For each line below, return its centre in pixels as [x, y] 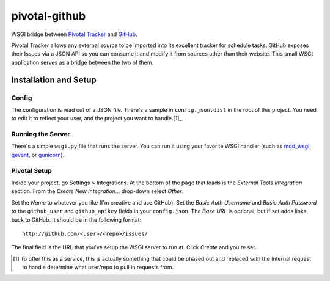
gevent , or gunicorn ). [38, 155]
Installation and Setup [54, 80]
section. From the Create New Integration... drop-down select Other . [97, 191]
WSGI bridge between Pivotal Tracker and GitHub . [74, 34]
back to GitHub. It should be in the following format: [76, 219]
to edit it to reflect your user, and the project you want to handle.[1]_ [97, 119]
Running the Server [41, 134]
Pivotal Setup [31, 170]
